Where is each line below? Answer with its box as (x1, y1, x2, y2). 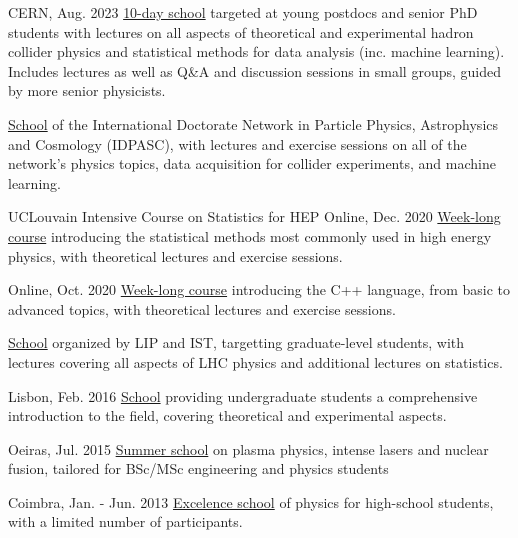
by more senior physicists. (8, 80, 166, 101)
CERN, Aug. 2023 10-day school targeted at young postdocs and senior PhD (8, 2, 478, 22)
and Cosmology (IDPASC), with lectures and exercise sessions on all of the (8, 133, 467, 154)
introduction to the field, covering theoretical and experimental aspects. (8, 405, 447, 426)
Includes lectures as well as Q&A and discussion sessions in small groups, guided (8, 60, 501, 81)
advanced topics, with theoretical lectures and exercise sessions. (8, 298, 396, 319)
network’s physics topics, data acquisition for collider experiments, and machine (8, 153, 496, 174)
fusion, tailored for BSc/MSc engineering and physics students (8, 458, 389, 479)
